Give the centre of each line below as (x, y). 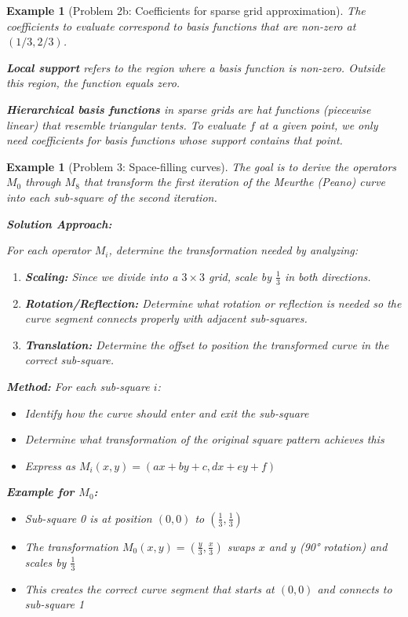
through (43, 182)
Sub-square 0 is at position (88, 518)
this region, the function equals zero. (93, 83)
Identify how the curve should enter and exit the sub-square (167, 413)
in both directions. (328, 276)
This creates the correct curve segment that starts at (149, 588)
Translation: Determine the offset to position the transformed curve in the (207, 344)
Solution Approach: (59, 223)
